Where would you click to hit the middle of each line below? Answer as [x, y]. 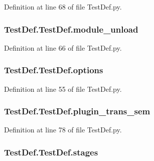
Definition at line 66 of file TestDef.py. [63, 47]
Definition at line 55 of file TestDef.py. [63, 89]
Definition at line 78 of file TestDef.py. [63, 130]
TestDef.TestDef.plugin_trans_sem [77, 111]
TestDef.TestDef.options [54, 70]
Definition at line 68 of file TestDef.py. [63, 7]
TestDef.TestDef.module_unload [71, 29]
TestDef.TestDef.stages [51, 152]
